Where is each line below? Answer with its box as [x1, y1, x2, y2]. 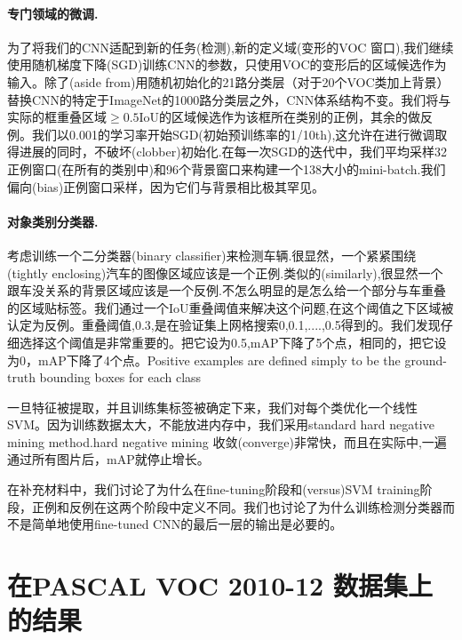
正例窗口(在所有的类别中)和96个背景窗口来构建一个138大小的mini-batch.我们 [7, 159, 446, 178]
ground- [404, 350, 447, 369]
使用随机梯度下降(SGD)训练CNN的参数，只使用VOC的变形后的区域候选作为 [7, 55, 447, 74]
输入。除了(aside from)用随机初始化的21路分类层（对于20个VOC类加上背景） [7, 72, 450, 91]
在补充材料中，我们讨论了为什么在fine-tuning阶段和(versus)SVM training [7, 480, 420, 499]
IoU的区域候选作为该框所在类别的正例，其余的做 [139, 108, 421, 126]
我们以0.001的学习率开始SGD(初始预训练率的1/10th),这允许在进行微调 [31, 124, 435, 143]
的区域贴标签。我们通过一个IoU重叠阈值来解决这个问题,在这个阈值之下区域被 [7, 298, 454, 316]
